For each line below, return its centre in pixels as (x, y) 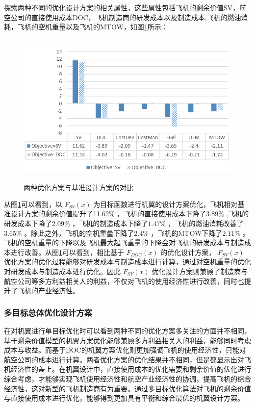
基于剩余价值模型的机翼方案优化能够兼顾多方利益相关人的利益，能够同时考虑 (127, 340)
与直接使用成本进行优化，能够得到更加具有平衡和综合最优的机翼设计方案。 (124, 398)
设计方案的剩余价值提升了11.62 (60, 214)
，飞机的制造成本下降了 (110, 223)
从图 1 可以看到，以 (33, 204)
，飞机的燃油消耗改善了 (206, 223)
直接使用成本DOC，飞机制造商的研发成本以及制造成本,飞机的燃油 (136, 17)
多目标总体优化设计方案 (48, 312)
